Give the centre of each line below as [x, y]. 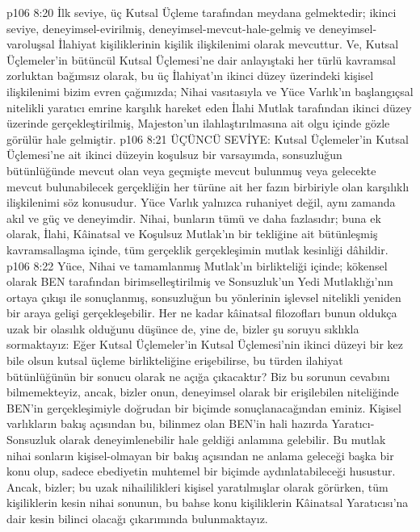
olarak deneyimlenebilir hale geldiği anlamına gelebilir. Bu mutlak [223, 440]
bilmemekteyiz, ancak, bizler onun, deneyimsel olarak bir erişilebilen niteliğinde [203, 392]
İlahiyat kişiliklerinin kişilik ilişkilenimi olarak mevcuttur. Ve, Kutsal [229, 44]
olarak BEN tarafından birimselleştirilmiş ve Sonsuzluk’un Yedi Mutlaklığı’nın [200, 281]
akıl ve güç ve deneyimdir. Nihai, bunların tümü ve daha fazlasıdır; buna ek [194, 218]
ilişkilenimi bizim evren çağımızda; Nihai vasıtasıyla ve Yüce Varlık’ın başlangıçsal [210, 91]
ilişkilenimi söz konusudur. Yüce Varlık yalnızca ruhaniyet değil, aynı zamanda [201, 202]
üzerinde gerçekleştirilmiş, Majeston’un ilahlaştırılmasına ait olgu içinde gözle [198, 123]
